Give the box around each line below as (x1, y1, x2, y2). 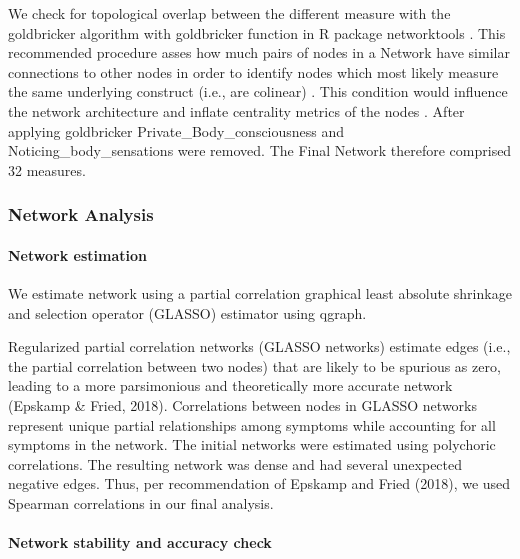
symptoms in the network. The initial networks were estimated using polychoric (8, 434, 496, 455)
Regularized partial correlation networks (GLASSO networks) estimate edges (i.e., (8, 336, 511, 357)
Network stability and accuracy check (8, 532, 272, 553)
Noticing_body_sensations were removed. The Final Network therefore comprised (8, 140, 512, 161)
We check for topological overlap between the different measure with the (8, 3, 451, 23)
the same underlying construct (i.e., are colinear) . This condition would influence (8, 81, 508, 102)
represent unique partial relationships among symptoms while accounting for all (8, 414, 496, 435)
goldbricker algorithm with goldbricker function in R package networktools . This (8, 22, 506, 43)
